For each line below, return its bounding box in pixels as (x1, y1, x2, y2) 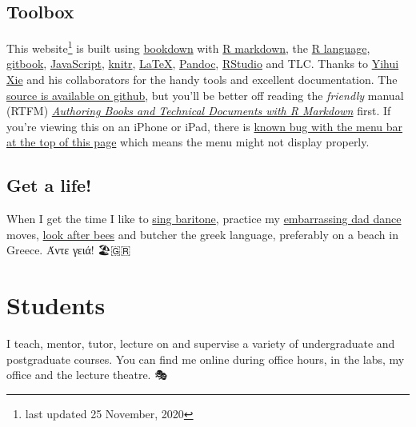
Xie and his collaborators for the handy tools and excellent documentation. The (6, 71, 398, 88)
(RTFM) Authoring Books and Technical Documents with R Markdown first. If (6, 102, 391, 119)
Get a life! (6, 173, 92, 198)
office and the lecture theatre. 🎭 (6, 366, 167, 383)
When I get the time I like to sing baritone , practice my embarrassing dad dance (6, 210, 402, 227)
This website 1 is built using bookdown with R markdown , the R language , (6, 38, 370, 56)
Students (6, 289, 106, 321)
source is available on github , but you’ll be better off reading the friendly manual (6, 86, 404, 103)
